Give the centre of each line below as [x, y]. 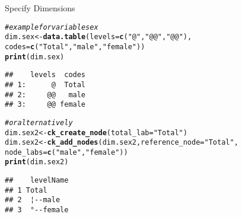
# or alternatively [39, 122]
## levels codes [45, 75]
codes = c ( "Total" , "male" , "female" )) [75, 47]
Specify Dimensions [40, 8]
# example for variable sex [52, 27]
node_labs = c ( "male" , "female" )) [66, 152]
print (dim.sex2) [37, 162]
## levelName [37, 181]
